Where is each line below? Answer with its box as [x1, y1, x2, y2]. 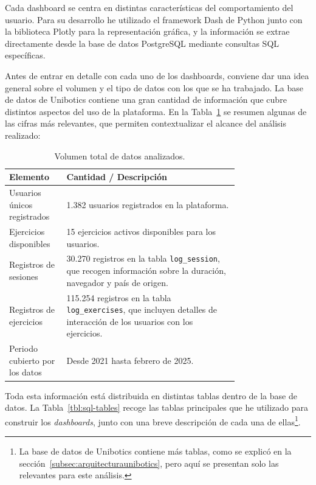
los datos [9, 366, 42, 379]
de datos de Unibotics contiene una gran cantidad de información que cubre [5, 93, 287, 106]
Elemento [9, 170, 50, 183]
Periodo [9, 342, 38, 355]
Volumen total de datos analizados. [54, 149, 185, 162]
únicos [9, 198, 33, 211]
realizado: [5, 128, 41, 141]
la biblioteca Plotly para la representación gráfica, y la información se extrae [5, 25, 290, 38]
